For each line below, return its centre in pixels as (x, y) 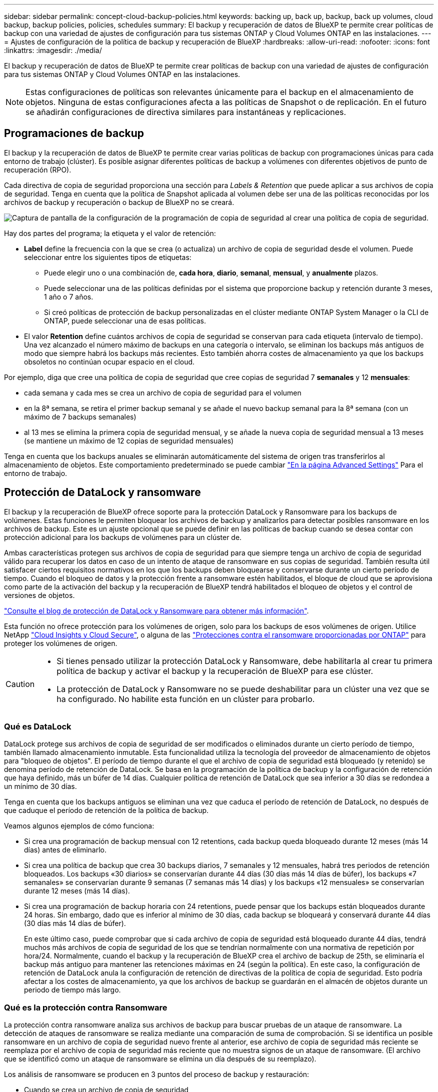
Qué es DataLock (38, 727)
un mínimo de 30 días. (40, 786)
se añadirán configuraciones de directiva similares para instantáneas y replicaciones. (186, 112)
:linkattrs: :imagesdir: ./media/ (53, 50)
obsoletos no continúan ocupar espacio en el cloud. (109, 361)
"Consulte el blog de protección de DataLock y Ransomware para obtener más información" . (156, 610)
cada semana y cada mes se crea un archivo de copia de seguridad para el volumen (163, 392)
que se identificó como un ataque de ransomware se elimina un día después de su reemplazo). (160, 1059)
